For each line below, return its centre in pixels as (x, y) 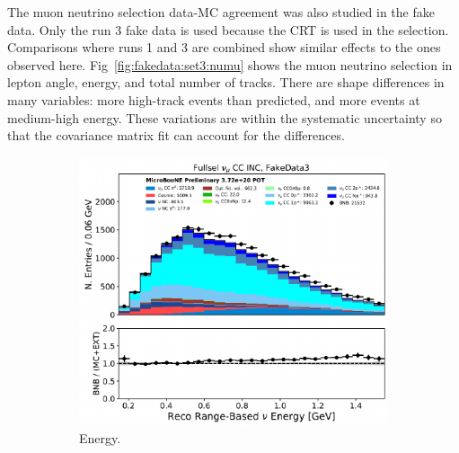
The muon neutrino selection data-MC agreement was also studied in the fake (221, 12)
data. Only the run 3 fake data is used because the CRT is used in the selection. (228, 29)
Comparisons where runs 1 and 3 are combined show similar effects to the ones (224, 47)
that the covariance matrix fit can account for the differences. (176, 135)
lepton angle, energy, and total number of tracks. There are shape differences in (226, 82)
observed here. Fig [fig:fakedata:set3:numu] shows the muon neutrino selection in (230, 64)
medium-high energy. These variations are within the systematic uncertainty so (225, 117)
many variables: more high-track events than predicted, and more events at (214, 99)
